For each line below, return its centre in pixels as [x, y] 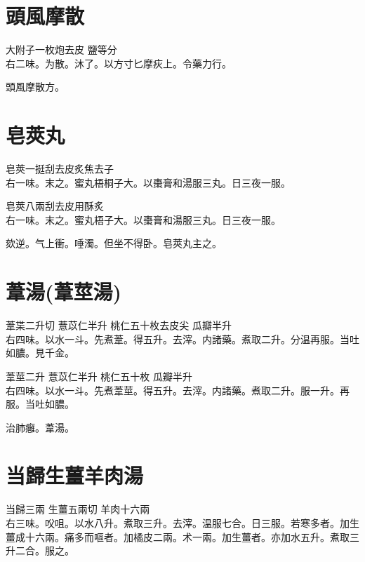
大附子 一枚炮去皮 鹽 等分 [61, 49]
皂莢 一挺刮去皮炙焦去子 [60, 169]
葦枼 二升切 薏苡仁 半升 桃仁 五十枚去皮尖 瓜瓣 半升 [119, 325]
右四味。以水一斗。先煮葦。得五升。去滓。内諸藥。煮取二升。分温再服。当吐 [182, 339]
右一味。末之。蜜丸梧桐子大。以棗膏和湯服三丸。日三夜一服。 [148, 182]
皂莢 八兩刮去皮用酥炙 [55, 206]
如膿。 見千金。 [40, 353]
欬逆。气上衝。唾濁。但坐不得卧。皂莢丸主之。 [114, 243]
